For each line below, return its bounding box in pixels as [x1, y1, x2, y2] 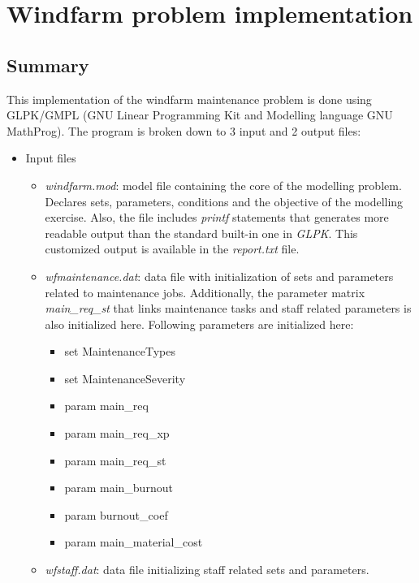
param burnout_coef [64, 506, 168, 523]
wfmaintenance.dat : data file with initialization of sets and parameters [45, 267, 394, 284]
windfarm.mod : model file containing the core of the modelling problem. [45, 176, 402, 193]
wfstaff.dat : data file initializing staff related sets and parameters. [45, 561, 369, 578]
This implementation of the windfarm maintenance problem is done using [6, 90, 372, 107]
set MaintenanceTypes [64, 343, 176, 360]
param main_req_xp [64, 425, 170, 442]
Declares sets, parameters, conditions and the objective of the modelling [45, 192, 404, 209]
